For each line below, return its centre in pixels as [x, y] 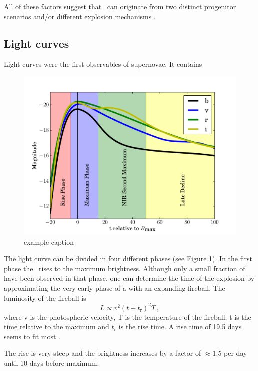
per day [235, 353]
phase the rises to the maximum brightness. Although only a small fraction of [125, 268]
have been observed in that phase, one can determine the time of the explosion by [129, 278]
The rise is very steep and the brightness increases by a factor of [103, 353]
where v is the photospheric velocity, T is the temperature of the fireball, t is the [128, 316]
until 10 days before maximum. [52, 363]
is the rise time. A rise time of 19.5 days [180, 326]
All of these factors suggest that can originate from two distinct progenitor [120, 6]
